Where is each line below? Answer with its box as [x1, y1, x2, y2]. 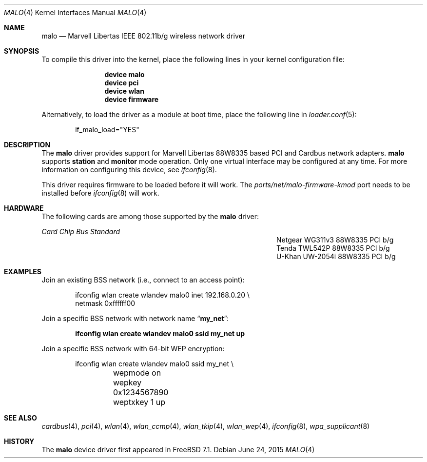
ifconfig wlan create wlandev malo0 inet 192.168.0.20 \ [75, 291, 250, 299]
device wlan [104, 87, 144, 95]
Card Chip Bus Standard [41, 227, 120, 236]
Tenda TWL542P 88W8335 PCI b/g [276, 244, 390, 252]
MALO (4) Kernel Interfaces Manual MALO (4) [4, 8, 147, 17]
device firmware [104, 95, 159, 103]
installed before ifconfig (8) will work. [41, 189, 159, 197]
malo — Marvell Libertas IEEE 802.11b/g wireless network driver [41, 32, 245, 40]
